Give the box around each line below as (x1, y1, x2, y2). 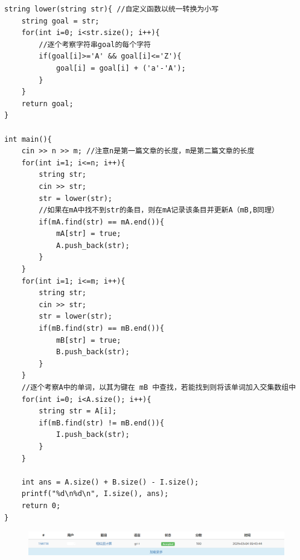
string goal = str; (21, 16, 100, 25)
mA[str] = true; (56, 229, 121, 238)
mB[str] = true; (56, 336, 121, 345)
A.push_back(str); (56, 241, 130, 250)
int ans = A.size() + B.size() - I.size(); (21, 477, 199, 486)
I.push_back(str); (56, 430, 130, 439)
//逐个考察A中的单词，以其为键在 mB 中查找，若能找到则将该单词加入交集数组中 (21, 383, 296, 392)
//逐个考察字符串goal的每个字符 (39, 40, 151, 49)
